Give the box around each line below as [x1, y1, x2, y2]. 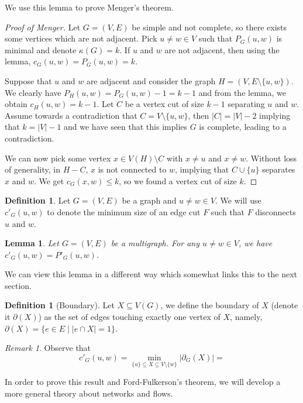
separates [262, 163, 295, 175]
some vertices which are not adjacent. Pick [5, 32, 157, 44]
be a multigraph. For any [111, 237, 199, 249]
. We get [33, 174, 64, 187]
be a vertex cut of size [125, 98, 204, 110]
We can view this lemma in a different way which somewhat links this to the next [5, 268, 298, 280]
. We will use [215, 194, 261, 206]
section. [5, 279, 32, 291]
